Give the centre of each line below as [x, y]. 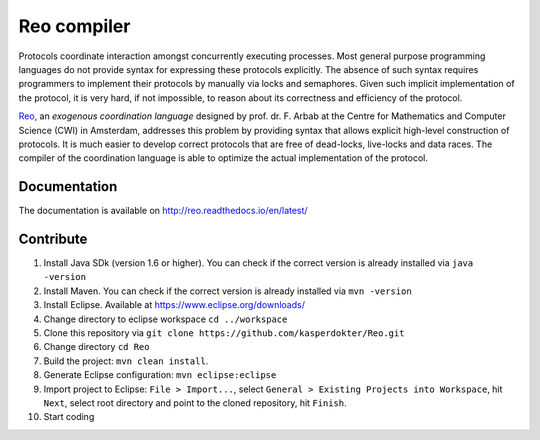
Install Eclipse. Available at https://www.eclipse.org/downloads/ [174, 305]
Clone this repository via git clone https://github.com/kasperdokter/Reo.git [224, 333]
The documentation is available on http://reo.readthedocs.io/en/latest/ [163, 211]
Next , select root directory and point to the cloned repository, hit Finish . [195, 403]
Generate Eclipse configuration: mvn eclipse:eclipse [160, 375]
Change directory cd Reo [96, 347]
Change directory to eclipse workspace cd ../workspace [165, 319]
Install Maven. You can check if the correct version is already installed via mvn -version [227, 291]
